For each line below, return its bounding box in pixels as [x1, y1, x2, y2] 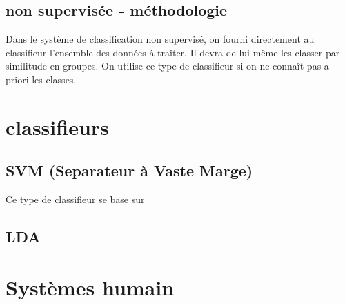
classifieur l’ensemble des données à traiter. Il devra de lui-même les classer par [6, 45, 340, 59]
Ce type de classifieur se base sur [6, 192, 145, 207]
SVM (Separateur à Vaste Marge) [6, 160, 253, 181]
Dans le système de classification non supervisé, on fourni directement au [6, 32, 315, 46]
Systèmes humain [6, 273, 175, 301]
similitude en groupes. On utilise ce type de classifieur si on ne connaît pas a [6, 59, 329, 73]
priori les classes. [6, 72, 77, 86]
